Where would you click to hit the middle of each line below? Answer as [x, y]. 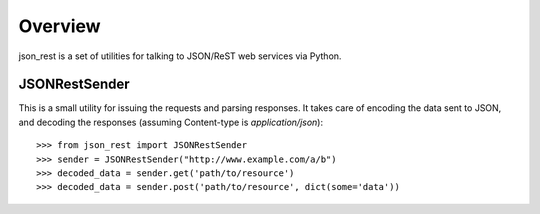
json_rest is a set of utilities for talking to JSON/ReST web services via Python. [180, 56]
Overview [59, 26]
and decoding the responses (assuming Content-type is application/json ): [171, 122]
